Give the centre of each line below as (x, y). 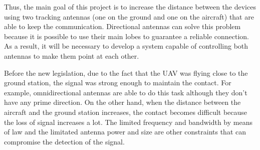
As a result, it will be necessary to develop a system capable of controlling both (126, 46)
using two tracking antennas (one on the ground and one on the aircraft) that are (129, 16)
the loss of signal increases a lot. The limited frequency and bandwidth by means (128, 122)
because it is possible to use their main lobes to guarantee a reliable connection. (126, 36)
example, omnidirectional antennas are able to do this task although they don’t (126, 92)
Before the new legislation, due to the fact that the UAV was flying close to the (126, 72)
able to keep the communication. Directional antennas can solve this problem (122, 26)
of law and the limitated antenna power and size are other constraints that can (125, 132)
